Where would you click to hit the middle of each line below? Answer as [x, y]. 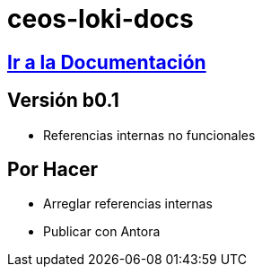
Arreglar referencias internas [128, 204]
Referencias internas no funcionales [149, 135]
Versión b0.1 [63, 101]
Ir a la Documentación [107, 62]
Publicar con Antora [102, 232]
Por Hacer [53, 170]
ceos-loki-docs [100, 19]
